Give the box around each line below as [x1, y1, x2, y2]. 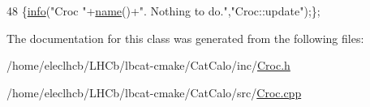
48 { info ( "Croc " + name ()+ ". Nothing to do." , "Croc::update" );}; [6, 2, 321, 19]
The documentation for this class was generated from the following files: [6, 29, 364, 46]
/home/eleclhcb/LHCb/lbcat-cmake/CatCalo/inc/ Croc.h [6, 57, 290, 74]
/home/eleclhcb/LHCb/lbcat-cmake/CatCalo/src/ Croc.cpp [6, 83, 302, 101]
